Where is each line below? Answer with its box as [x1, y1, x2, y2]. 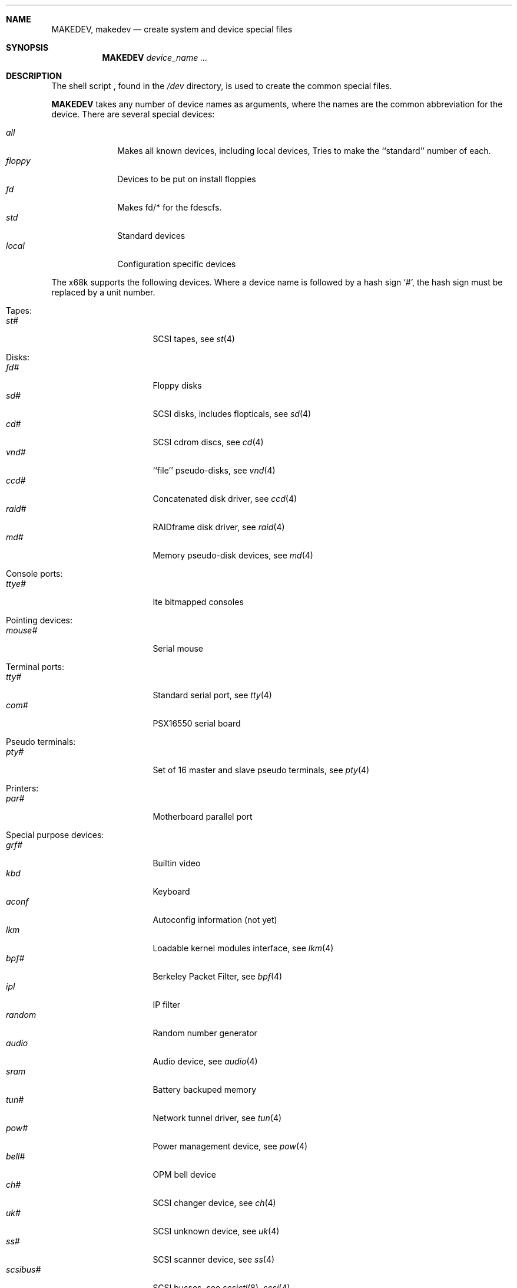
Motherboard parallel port [153, 811, 253, 822]
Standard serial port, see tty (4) [153, 690, 272, 700]
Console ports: [6, 569, 63, 579]
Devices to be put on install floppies [117, 174, 256, 184]
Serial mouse [153, 643, 204, 653]
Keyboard [153, 886, 190, 896]
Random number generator [153, 1028, 257, 1038]
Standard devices [117, 231, 185, 241]
